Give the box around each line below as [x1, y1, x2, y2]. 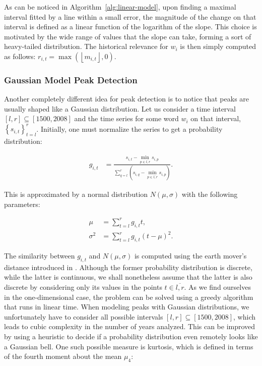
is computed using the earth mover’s [134, 250, 247, 261]
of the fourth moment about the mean [4, 351, 122, 361]
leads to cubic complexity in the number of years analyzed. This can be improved [4, 321, 255, 332]
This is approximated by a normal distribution [4, 189, 148, 199]
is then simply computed [180, 41, 256, 51]
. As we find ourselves [184, 282, 251, 292]
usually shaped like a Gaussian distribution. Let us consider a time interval [4, 103, 236, 114]
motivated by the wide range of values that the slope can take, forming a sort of [4, 31, 251, 41]
